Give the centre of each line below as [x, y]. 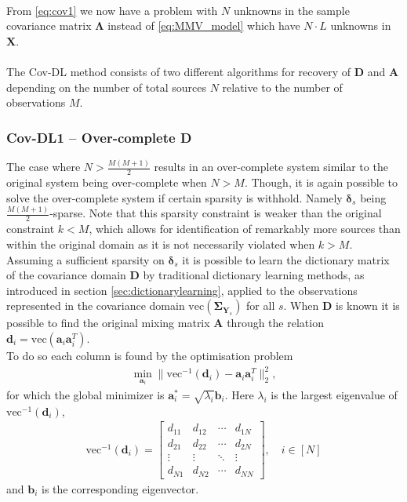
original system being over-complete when [107, 182]
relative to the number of [282, 87]
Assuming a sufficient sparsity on [85, 259]
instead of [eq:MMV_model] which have [204, 25]
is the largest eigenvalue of [334, 394]
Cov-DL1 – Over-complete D [99, 137]
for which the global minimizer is [85, 394]
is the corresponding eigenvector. [120, 488]
